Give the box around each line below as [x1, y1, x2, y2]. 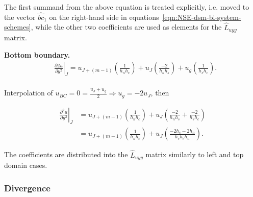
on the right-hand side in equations [49, 11, 159, 22]
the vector [4, 11, 36, 22]
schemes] [4, 21, 31, 32]
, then [150, 87, 169, 98]
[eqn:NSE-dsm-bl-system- [162, 11, 241, 22]
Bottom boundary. [4, 49, 70, 60]
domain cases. [4, 160, 47, 170]
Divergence [4, 181, 50, 194]
